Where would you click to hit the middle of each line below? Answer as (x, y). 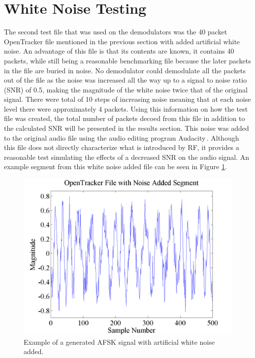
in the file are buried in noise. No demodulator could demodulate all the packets (125, 70)
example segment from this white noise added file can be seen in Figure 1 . (115, 166)
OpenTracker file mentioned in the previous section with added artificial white (122, 41)
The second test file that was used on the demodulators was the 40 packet (116, 32)
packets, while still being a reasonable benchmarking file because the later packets (127, 60)
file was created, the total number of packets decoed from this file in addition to (125, 118)
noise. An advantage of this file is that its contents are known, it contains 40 (119, 51)
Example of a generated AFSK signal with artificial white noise (119, 342)
